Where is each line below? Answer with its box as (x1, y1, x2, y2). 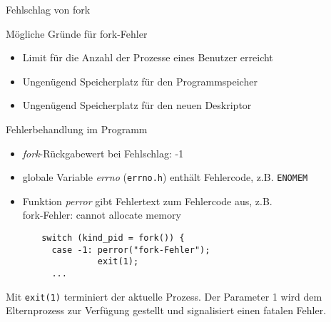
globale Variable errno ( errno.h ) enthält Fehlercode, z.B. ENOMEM (22, 170, 308, 185)
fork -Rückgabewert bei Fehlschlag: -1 (22, 145, 184, 160)
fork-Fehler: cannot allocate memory (22, 207, 181, 222)
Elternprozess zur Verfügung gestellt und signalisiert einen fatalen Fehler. (6, 303, 327, 318)
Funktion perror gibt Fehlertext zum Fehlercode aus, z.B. (22, 193, 273, 208)
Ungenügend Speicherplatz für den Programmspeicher (22, 73, 258, 88)
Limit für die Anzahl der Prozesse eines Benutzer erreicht (22, 50, 273, 65)
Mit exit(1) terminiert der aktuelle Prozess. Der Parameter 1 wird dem (6, 289, 322, 303)
